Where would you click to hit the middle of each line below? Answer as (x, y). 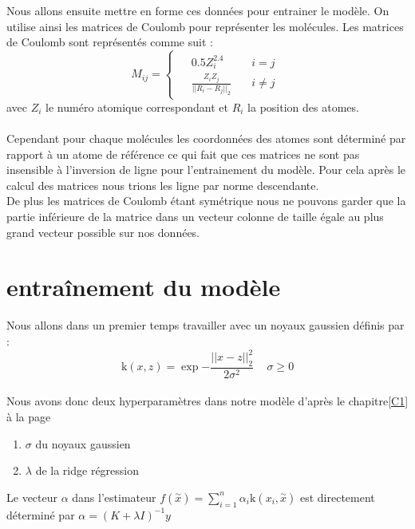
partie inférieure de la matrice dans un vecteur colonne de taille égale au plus (195, 216)
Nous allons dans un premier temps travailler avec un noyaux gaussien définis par (206, 325)
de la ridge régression (87, 470)
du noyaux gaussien (83, 443)
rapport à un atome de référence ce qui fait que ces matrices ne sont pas (183, 154)
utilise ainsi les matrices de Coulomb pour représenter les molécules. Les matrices (205, 26)
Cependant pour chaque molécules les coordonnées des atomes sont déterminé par (206, 138)
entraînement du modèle (144, 287)
